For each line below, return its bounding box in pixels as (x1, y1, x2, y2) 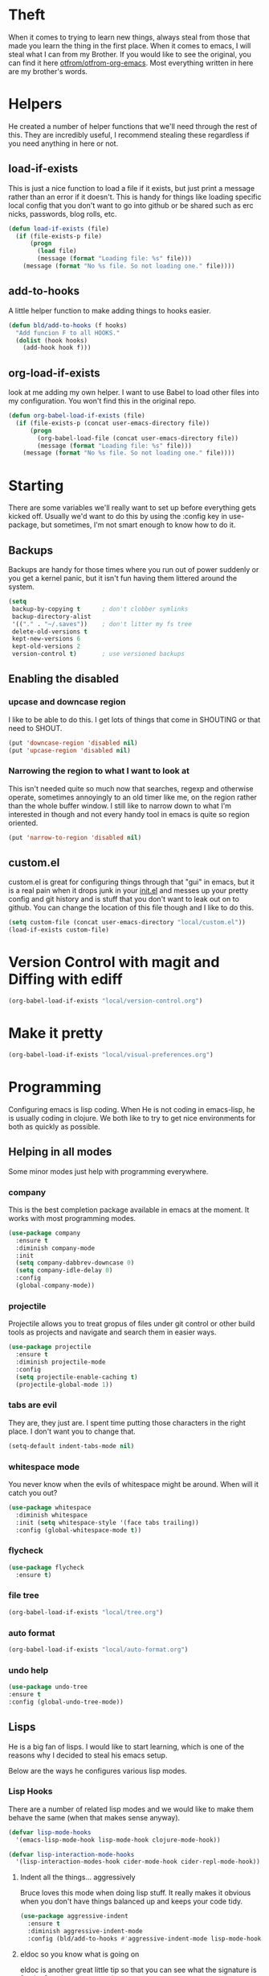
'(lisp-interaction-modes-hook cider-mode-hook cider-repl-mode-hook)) (15, 1858, 261, 1866)
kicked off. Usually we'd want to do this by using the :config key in (8, 512, 227, 521)
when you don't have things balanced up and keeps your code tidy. (19, 1896, 243, 1907)
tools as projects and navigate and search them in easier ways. (8, 1327, 217, 1337)
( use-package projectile (8, 1343, 92, 1351)
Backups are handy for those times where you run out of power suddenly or (8, 565, 259, 575)
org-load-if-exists (8, 366, 100, 380)
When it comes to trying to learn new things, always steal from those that (8, 32, 251, 42)
